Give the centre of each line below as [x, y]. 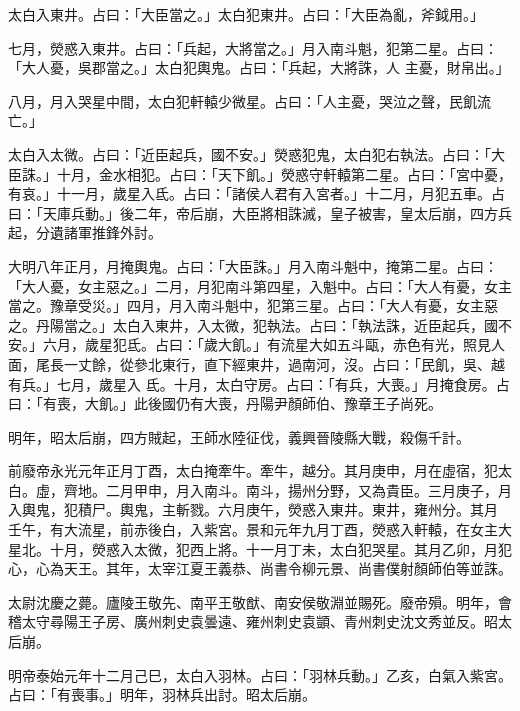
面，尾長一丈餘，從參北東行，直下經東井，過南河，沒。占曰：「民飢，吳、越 [256, 363]
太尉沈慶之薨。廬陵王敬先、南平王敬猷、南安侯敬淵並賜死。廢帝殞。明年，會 [260, 601]
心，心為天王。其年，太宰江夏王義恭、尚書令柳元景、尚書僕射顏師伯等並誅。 [260, 568]
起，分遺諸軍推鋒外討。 [85, 232]
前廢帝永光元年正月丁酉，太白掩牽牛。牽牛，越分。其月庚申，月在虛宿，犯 [253, 470]
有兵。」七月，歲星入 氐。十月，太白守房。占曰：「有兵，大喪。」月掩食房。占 [259, 383]
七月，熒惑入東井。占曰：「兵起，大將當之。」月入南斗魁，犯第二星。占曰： [253, 47]
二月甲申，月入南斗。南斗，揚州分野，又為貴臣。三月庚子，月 [308, 489]
